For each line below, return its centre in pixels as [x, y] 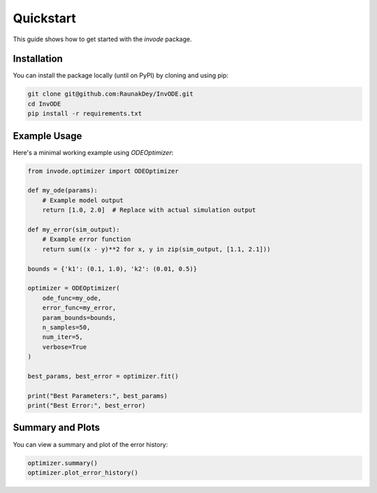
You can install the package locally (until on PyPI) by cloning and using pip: [121, 75]
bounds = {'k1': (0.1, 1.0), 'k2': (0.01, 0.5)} [112, 268]
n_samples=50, [66, 327]
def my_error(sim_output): [74, 230]
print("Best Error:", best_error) [87, 406]
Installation [38, 59]
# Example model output [83, 200]
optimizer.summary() [62, 463]
